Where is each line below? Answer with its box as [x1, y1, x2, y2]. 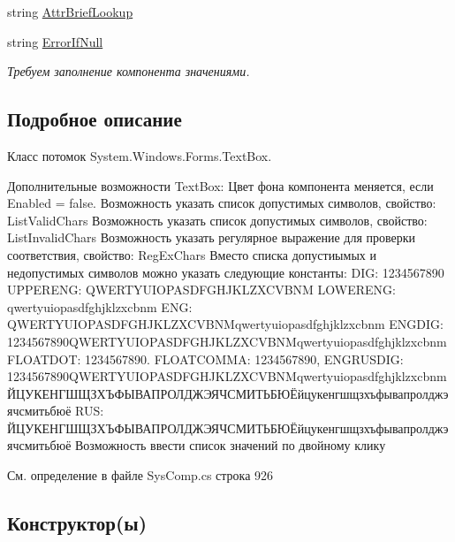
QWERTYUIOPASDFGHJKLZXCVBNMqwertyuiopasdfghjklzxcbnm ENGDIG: [7, 315, 444, 333]
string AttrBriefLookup [7, 3, 133, 20]
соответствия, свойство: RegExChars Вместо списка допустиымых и [7, 245, 376, 263]
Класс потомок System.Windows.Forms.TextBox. [7, 146, 272, 164]
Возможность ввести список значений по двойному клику [75, 436, 386, 454]
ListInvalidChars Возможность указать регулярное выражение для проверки [7, 228, 416, 247]
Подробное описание [7, 105, 182, 133]
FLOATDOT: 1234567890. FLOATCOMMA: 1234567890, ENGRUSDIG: [7, 349, 404, 368]
